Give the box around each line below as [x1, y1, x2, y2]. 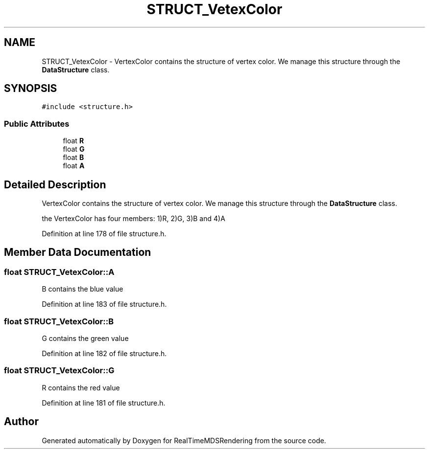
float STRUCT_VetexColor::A [4, 267, 115, 277]
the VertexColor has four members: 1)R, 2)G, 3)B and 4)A [42, 214, 225, 223]
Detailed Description [4, 178, 106, 191]
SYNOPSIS [4, 82, 57, 95]
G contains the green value [42, 334, 129, 342]
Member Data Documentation [4, 246, 151, 259]
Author [4, 415, 39, 428]
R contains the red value [42, 383, 120, 392]
